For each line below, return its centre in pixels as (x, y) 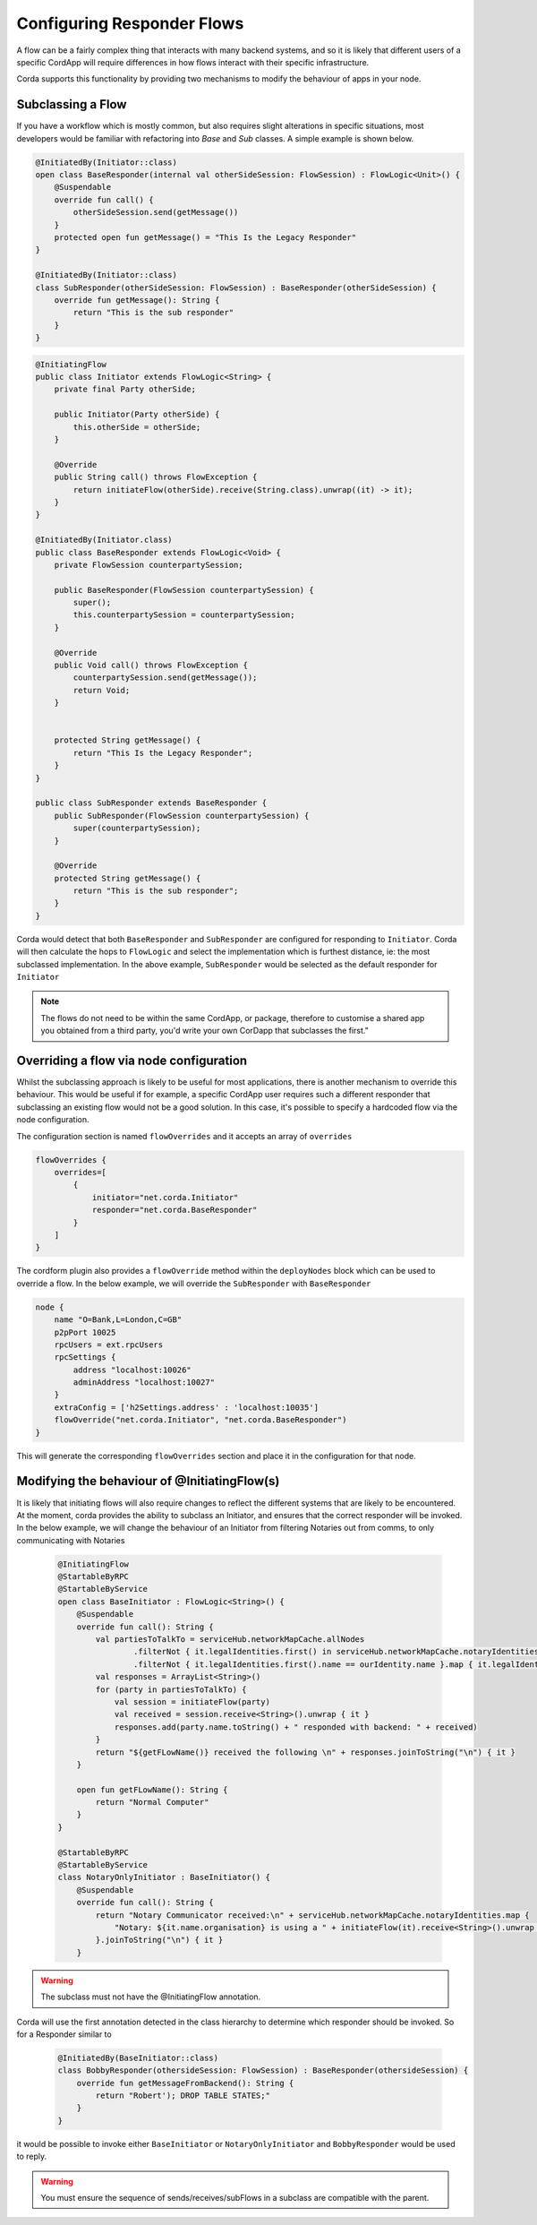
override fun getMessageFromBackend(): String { (185, 2083)
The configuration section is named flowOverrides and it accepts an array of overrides (184, 1136)
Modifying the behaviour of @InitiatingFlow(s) (148, 1481)
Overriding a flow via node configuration (132, 1060)
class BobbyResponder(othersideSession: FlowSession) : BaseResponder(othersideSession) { (263, 2070)
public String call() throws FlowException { (156, 477)
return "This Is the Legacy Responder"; (163, 753)
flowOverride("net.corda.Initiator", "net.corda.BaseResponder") (200, 1420)
